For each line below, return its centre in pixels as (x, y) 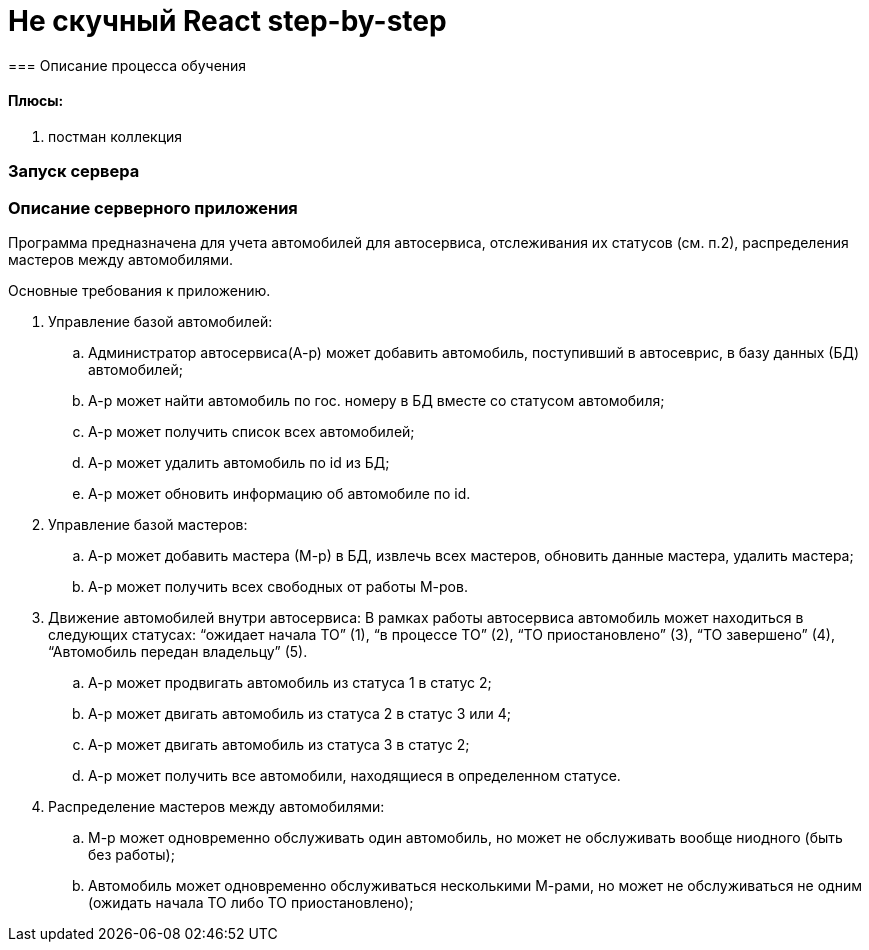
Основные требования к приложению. (139, 291)
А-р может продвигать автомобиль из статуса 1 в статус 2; (290, 683)
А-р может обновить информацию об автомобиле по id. (279, 494)
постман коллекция (115, 136)
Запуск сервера (74, 171)
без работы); (131, 855)
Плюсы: (36, 101)
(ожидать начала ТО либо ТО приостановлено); (251, 903)
